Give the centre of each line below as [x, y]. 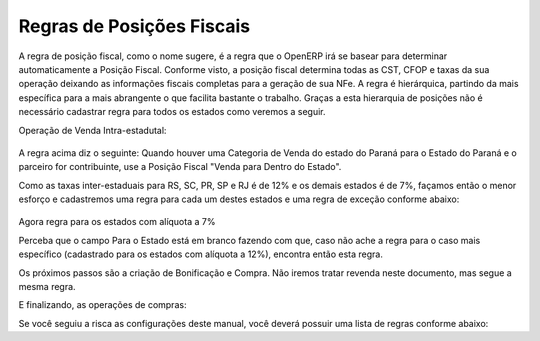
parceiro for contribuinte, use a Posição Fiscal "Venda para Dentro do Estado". [180, 167]
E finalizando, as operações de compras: [102, 305]
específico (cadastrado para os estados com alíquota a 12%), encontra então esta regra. [201, 254]
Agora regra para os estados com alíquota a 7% [117, 222]
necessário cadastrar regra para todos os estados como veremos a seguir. [172, 112]
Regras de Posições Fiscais [134, 26]
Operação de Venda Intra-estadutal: [92, 130]
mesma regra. [47, 287]
